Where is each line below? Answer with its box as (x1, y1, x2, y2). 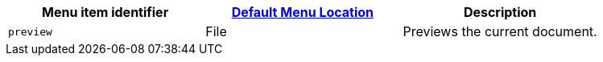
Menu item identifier (42, 4, 169, 20)
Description (463, 4, 537, 20)
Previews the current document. (403, 23, 597, 39)
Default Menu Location (231, 4, 374, 20)
